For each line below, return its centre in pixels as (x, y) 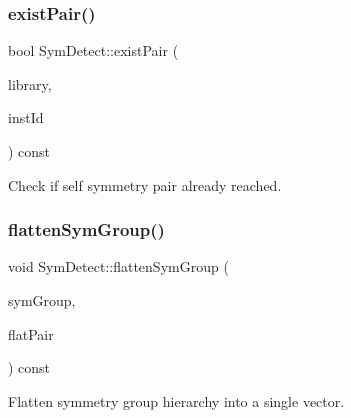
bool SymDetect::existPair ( (93, 50)
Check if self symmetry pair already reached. (145, 184)
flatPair (31, 333)
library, (30, 83)
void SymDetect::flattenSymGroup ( (118, 266)
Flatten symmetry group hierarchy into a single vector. (176, 400)
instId (26, 117)
